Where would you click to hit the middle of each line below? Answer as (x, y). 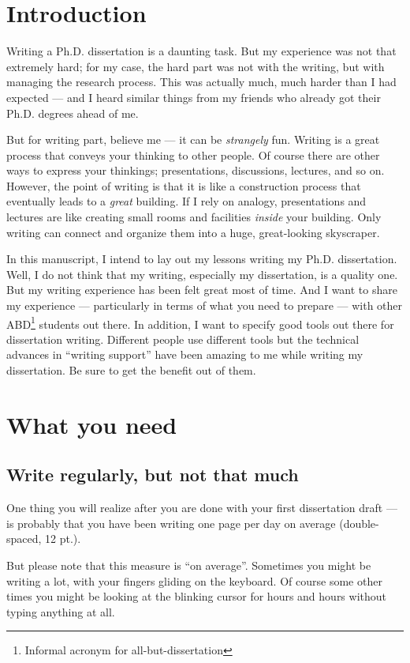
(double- (359, 523)
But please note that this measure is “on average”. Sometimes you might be (189, 565)
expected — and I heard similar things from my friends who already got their (194, 97)
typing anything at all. (61, 611)
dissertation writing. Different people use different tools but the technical (183, 339)
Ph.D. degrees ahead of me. (73, 113)
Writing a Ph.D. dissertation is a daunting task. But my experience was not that (201, 51)
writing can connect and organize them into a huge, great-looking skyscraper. (193, 232)
